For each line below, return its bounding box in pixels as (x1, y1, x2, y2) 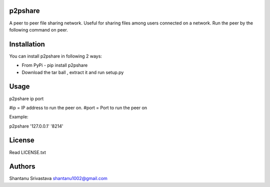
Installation (9, 40, 45, 48)
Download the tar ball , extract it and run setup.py (21, 69, 124, 75)
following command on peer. (9, 26, 68, 32)
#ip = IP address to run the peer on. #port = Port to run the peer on (9, 104, 147, 110)
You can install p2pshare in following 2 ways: (9, 53, 102, 59)
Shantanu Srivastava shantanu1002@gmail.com (9, 175, 107, 181)
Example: (9, 114, 28, 120)
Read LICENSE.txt (9, 149, 46, 155)
